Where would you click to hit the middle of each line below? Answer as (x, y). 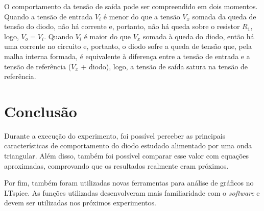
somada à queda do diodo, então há (198, 36)
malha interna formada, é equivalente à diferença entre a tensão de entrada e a (127, 56)
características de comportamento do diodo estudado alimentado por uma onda (128, 146)
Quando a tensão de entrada (49, 16)
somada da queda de (224, 16)
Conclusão (41, 111)
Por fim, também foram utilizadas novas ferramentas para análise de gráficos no (129, 183)
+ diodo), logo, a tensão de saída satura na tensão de (164, 66)
